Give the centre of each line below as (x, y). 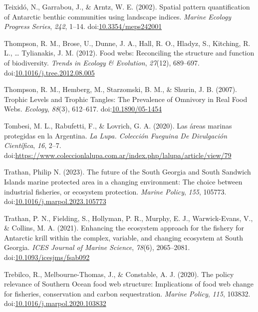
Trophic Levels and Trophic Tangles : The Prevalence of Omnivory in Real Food (126, 99)
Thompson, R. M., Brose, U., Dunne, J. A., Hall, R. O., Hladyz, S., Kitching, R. (127, 43)
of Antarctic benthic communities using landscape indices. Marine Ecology (118, 16)
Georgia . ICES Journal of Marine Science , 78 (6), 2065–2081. (97, 247)
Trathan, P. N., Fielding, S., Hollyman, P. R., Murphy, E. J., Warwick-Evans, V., (129, 218)
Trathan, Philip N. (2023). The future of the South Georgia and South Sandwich (128, 172)
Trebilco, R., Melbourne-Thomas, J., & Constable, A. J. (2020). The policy (119, 274)
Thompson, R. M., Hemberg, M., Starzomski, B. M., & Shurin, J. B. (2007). (121, 89)
